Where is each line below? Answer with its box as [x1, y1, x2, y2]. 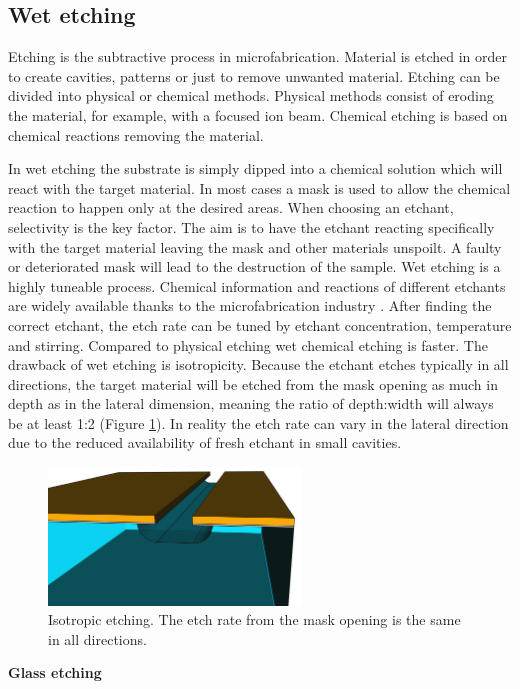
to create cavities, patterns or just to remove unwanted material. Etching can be [8, 65, 500, 86]
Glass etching [8, 662, 102, 683]
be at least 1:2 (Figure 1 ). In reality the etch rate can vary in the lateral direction [8, 412, 509, 433]
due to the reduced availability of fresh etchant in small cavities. [8, 432, 402, 453]
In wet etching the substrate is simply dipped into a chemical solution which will [8, 158, 503, 179]
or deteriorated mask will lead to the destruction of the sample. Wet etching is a [8, 256, 501, 277]
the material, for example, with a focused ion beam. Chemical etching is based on [8, 104, 508, 125]
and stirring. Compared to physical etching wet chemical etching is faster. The [8, 334, 488, 355]
